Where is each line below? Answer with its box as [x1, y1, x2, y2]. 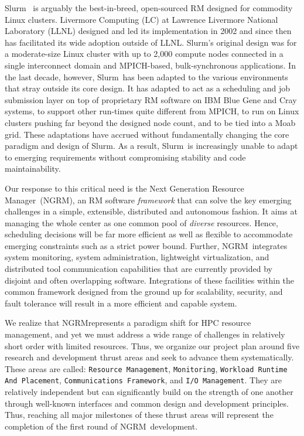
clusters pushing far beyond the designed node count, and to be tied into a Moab [5, 116, 296, 128]
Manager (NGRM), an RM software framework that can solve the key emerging [5, 193, 292, 206]
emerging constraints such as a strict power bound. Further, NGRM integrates [5, 239, 288, 251]
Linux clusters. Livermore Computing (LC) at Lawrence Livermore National [5, 13, 278, 25]
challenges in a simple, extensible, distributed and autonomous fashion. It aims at [5, 205, 298, 217]
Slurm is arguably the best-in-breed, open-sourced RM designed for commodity [5, 2, 293, 13]
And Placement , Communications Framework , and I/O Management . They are [5, 374, 282, 386]
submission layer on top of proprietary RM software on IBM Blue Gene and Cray [5, 93, 297, 105]
